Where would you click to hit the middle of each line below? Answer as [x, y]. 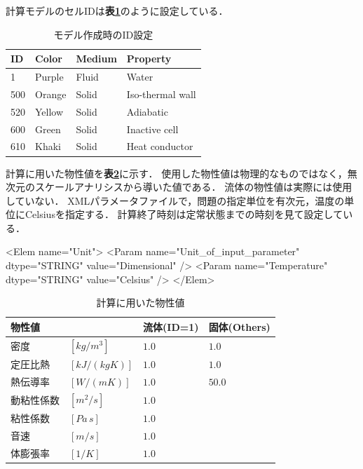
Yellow [49, 111]
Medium [96, 59]
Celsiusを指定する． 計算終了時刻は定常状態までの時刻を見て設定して [184, 214]
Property [149, 59]
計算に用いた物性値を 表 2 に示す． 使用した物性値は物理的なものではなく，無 [181, 173]
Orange [51, 94]
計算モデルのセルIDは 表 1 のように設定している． [117, 11]
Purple [49, 77]
